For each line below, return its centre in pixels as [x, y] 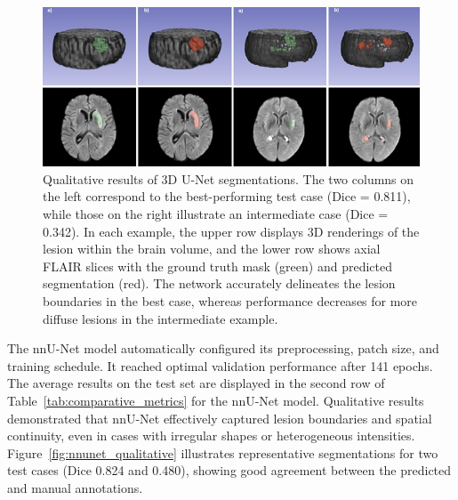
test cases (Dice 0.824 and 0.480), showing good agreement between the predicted [229, 470]
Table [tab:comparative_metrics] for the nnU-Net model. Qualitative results [216, 400]
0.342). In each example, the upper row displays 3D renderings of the [231, 231]
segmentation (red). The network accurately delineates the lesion [219, 283]
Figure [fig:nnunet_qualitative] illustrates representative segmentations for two [223, 452]
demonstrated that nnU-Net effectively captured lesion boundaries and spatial [220, 418]
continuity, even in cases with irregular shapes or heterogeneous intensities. [211, 435]
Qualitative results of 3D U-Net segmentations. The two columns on [229, 178]
